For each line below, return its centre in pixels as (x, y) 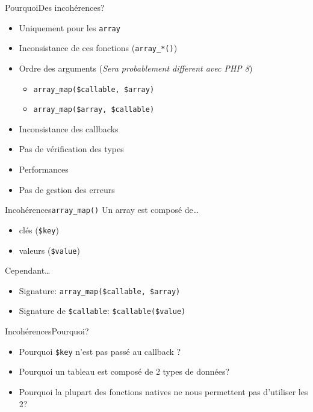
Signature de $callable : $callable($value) (102, 311)
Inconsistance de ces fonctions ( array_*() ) (98, 48)
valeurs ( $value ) (49, 250)
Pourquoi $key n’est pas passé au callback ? (100, 351)
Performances (44, 169)
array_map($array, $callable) (94, 110)
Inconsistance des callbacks (69, 128)
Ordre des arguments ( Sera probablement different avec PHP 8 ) (136, 68)
